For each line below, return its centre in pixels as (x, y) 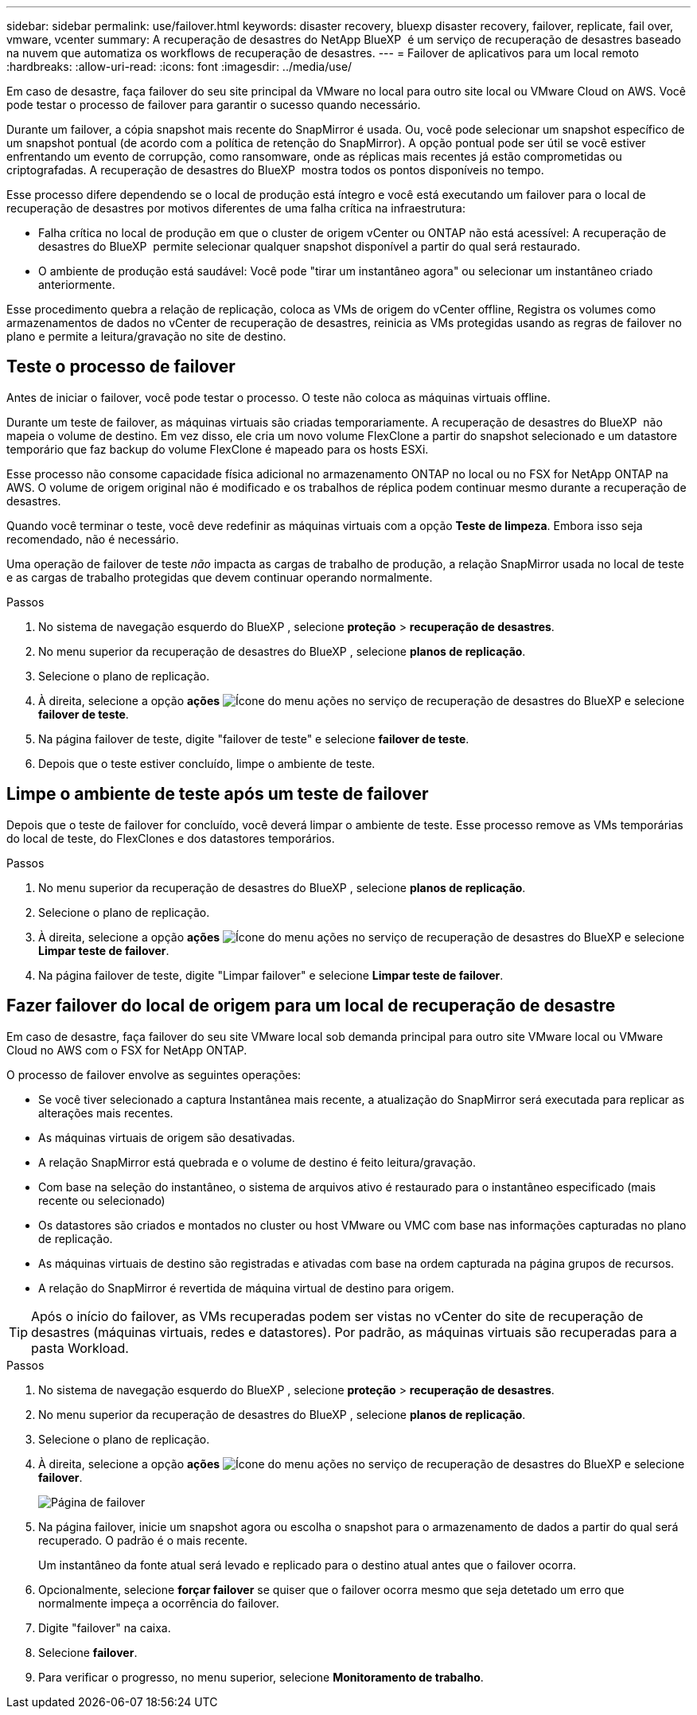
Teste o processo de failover (121, 367)
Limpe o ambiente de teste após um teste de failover (218, 794)
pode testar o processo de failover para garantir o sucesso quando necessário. (214, 105)
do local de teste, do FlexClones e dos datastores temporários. (171, 838)
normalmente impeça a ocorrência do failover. (159, 1603)
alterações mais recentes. (106, 1113)
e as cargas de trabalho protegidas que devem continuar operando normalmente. (220, 577)
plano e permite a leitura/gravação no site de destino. (146, 336)
